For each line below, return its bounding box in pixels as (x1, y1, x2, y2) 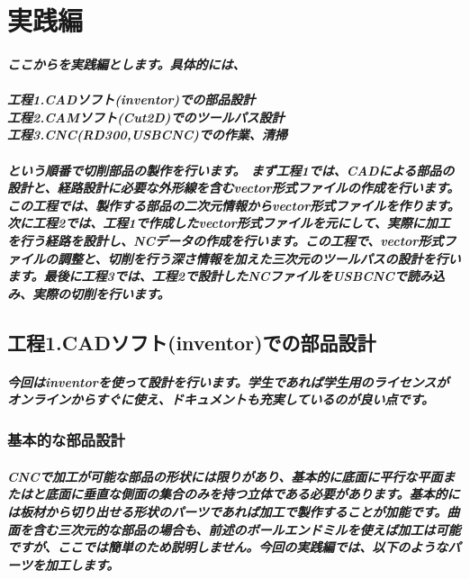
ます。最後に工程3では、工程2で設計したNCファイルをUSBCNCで (7, 267, 407, 285)
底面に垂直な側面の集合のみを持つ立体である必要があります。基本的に (44, 484, 460, 503)
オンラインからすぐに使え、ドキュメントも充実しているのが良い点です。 (7, 390, 434, 409)
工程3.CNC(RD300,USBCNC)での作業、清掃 (7, 125, 287, 144)
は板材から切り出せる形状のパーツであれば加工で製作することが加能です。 (7, 502, 447, 520)
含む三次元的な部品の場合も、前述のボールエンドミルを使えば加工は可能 (32, 520, 461, 538)
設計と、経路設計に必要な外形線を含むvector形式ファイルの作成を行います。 (7, 178, 460, 197)
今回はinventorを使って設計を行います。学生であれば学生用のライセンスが (7, 372, 449, 391)
